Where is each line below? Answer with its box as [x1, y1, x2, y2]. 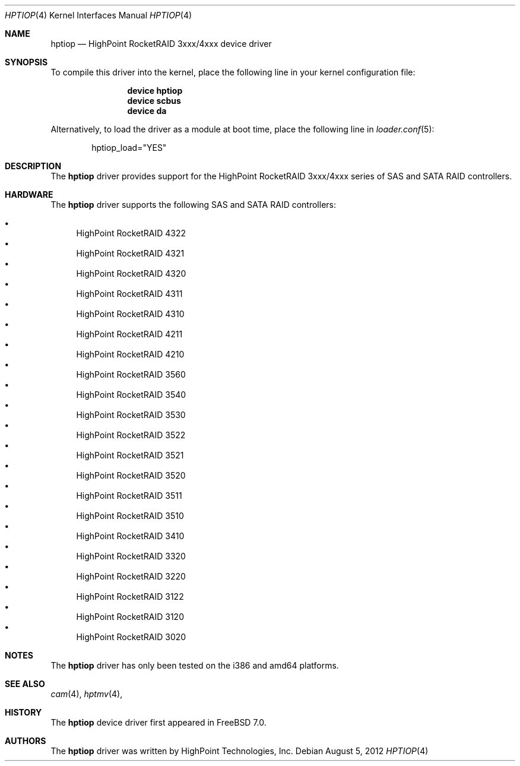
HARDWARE [5, 189, 53, 200]
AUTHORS [5, 736, 46, 746]
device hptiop [127, 86, 183, 96]
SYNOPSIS [5, 57, 48, 67]
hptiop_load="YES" [91, 143, 167, 153]
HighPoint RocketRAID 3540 [76, 390, 186, 400]
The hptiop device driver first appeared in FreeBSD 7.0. [50, 717, 267, 727]
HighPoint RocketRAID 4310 [76, 309, 185, 319]
